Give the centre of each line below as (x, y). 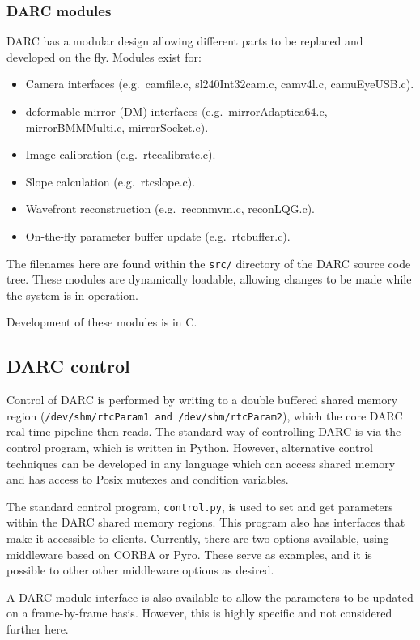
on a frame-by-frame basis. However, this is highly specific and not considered (199, 613)
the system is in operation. (72, 294)
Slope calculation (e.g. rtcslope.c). (110, 181)
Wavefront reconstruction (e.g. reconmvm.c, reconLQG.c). (170, 209)
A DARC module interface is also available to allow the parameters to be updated (210, 597)
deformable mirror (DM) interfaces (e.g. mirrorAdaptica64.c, (176, 111)
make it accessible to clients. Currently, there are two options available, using (198, 538)
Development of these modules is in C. (102, 322)
